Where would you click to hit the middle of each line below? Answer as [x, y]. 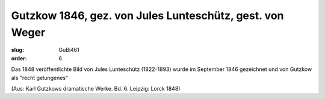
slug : [17, 50]
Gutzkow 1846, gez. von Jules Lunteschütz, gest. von [147, 16]
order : [19, 58]
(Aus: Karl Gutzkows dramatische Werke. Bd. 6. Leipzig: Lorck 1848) [96, 88]
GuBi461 [69, 50]
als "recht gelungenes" [40, 78]
